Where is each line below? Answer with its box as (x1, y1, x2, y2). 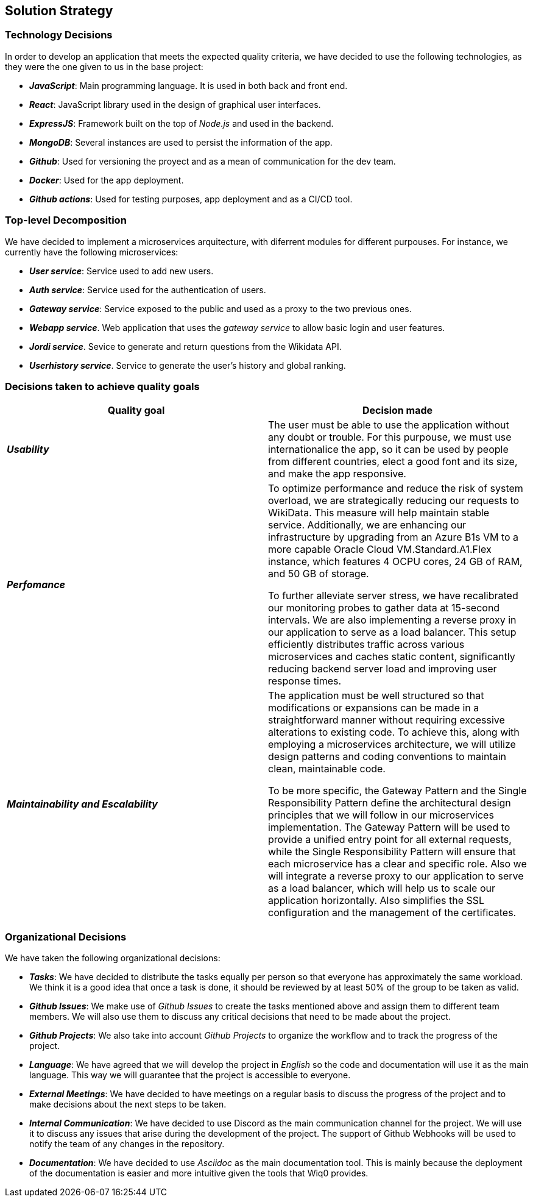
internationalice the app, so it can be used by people (268, 443, 509, 456)
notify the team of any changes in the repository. (29, 1139, 225, 1150)
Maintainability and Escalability (7, 798, 158, 811)
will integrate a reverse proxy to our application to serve (268, 870, 524, 883)
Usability (7, 443, 49, 456)
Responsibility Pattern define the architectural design (268, 797, 511, 809)
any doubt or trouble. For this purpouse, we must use (268, 431, 512, 444)
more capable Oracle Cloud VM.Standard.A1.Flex (268, 543, 492, 556)
